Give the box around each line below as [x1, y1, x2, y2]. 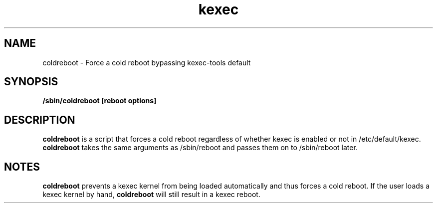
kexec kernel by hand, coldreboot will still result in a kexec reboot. [42, 190, 260, 199]
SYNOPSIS [4, 75, 58, 88]
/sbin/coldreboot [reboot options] [42, 96, 157, 105]
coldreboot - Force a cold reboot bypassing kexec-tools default [42, 58, 251, 67]
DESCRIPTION [4, 113, 75, 126]
